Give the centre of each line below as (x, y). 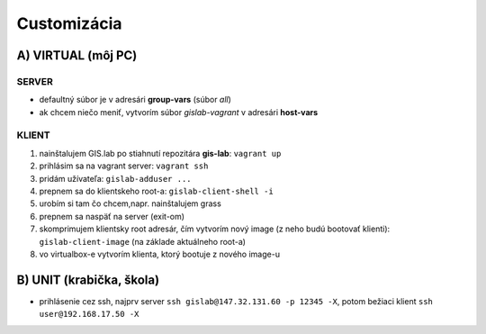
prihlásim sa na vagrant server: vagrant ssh (124, 166)
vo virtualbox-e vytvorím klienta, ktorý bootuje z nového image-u (160, 254)
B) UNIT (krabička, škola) (88, 280)
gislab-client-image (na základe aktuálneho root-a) (143, 241)
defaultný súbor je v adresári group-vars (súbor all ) (135, 100)
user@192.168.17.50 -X (89, 314)
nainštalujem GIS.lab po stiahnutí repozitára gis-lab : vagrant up (160, 153)
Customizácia (69, 23)
